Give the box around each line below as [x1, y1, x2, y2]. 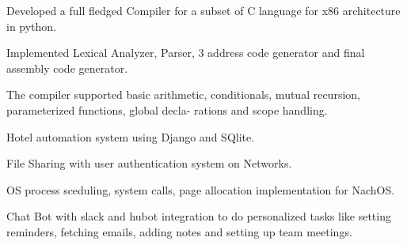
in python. [6, 17, 57, 34]
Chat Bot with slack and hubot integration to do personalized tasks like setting [6, 208, 391, 224]
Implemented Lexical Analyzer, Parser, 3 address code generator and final [6, 44, 365, 61]
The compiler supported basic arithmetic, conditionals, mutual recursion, [6, 86, 360, 103]
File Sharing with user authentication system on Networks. [6, 155, 292, 171]
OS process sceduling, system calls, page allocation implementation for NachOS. [6, 181, 395, 198]
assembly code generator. [6, 59, 128, 76]
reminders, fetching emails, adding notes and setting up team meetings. [6, 223, 352, 239]
